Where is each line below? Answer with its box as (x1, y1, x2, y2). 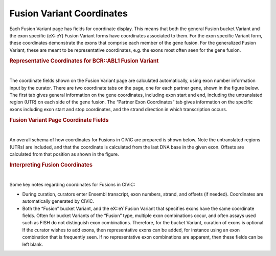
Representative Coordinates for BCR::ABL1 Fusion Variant (9, 57, 159, 64)
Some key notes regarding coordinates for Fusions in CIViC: (9, 182, 135, 188)
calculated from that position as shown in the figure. (9, 151, 120, 157)
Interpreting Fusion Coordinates (9, 161, 93, 168)
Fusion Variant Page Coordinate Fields (9, 116, 109, 123)
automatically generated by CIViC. (22, 198, 95, 204)
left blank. (22, 241, 43, 247)
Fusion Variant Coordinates (9, 8, 128, 19)
